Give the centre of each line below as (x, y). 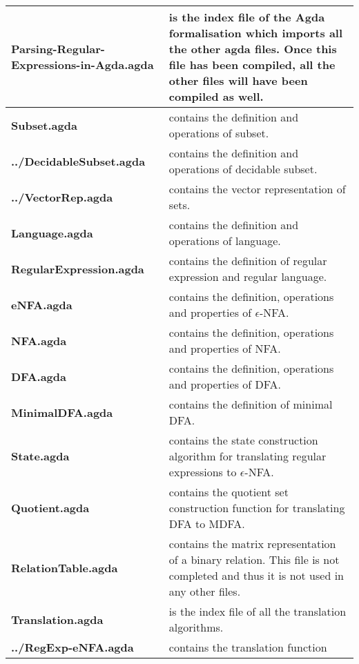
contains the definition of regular (248, 261)
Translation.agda (57, 619)
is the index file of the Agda (247, 17)
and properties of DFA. (225, 384)
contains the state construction (243, 440)
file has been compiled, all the (252, 65)
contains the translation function (248, 647)
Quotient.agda (50, 508)
